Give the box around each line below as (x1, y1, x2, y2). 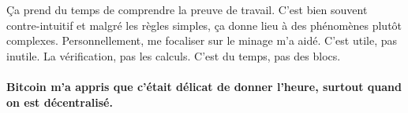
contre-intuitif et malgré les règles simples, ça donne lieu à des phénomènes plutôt (6, 16, 402, 33)
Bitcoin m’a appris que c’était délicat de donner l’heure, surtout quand (6, 78, 402, 94)
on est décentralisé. (6, 93, 113, 110)
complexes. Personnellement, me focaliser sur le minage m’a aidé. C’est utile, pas (6, 32, 397, 49)
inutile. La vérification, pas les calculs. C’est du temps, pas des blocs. (6, 47, 341, 64)
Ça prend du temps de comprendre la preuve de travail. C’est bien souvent (6, 2, 368, 17)
